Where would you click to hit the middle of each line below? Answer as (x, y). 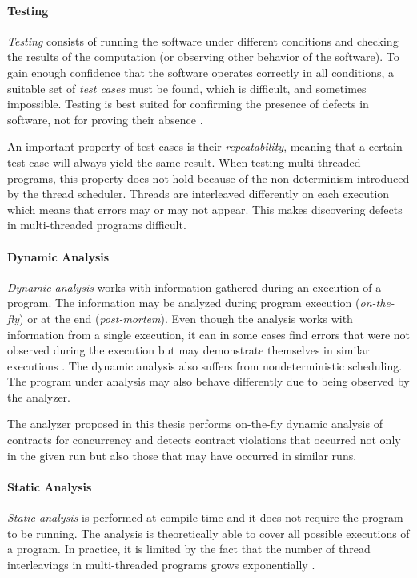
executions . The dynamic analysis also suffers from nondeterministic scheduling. (205, 365)
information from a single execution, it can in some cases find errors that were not (209, 334)
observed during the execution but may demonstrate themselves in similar (188, 350)
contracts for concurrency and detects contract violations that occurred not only (204, 440)
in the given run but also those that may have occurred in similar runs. (182, 455)
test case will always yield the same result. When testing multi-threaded (184, 162)
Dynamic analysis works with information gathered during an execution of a (194, 287)
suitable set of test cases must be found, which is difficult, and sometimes (187, 88)
